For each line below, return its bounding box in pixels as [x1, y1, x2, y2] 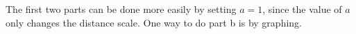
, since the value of [262, 2, 342, 16]
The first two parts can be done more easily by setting [6, 2, 237, 16]
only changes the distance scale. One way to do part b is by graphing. [6, 15, 302, 29]
